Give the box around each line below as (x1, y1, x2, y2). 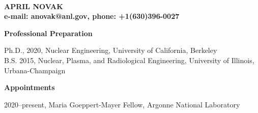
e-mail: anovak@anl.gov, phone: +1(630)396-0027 (4, 11, 180, 21)
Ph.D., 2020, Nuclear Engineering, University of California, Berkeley (4, 45, 217, 55)
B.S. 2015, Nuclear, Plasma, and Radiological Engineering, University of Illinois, (4, 54, 254, 65)
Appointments (4, 82, 55, 93)
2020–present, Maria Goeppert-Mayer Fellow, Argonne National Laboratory (4, 99, 240, 109)
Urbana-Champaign (4, 65, 66, 75)
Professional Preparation (4, 27, 93, 38)
